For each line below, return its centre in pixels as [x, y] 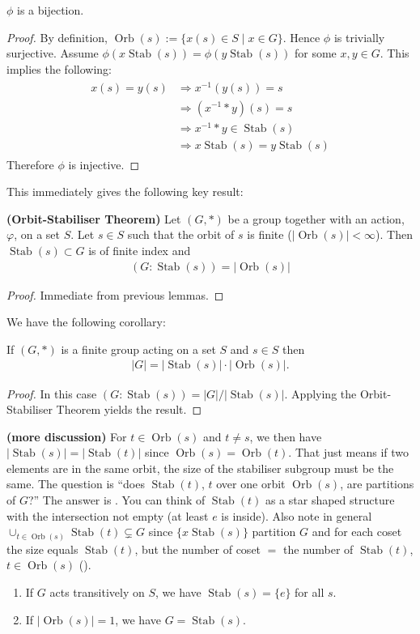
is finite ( [269, 234]
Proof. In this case [52, 393]
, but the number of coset [198, 549]
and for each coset [357, 532]
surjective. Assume [53, 53]
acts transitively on [97, 591]
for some [315, 53]
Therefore [30, 164]
